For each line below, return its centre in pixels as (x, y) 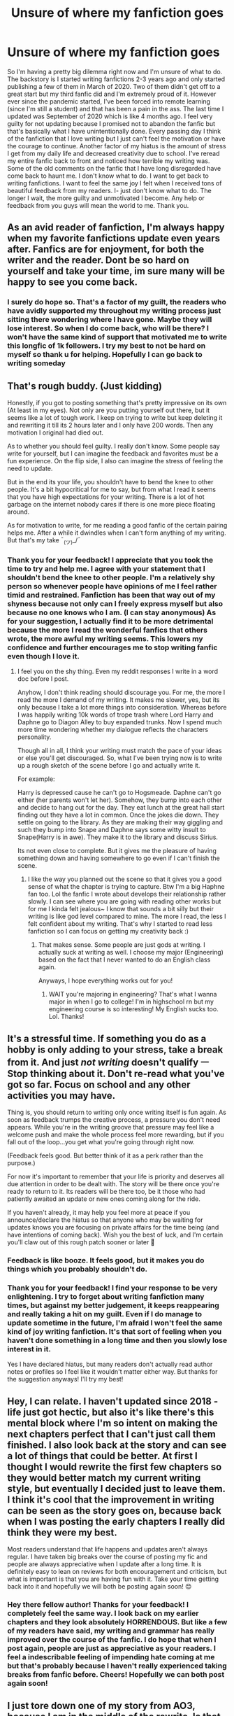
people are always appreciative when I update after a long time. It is (104, 1564)
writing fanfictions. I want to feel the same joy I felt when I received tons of (115, 183)
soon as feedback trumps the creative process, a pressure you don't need (114, 1119)
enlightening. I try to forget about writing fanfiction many (106, 1296)
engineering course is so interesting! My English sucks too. (133, 1009)
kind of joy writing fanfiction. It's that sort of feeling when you (115, 1331)
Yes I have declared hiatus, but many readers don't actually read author (110, 1364)
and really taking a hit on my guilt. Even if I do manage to (105, 1314)
